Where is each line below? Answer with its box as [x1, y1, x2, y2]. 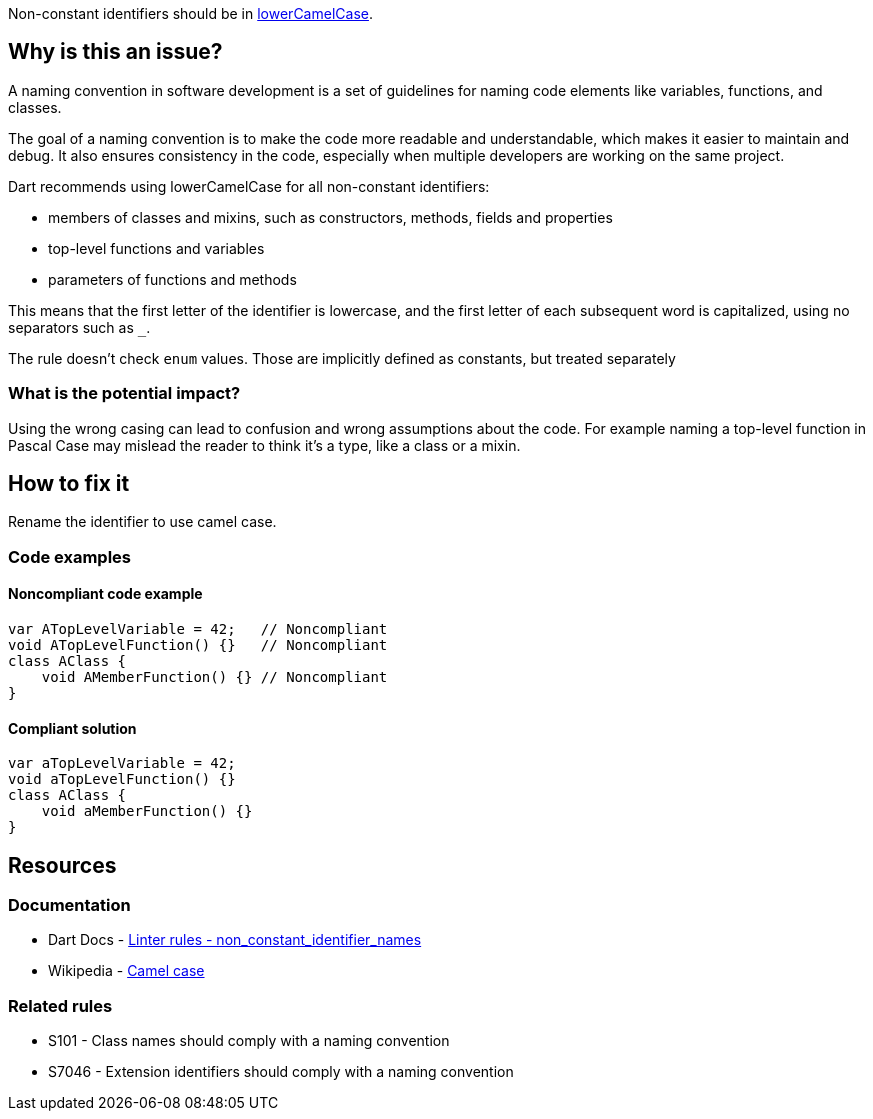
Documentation [8, 895, 131, 916]
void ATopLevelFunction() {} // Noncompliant [8, 637, 388, 654]
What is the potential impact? [8, 383, 241, 404]
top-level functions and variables [48, 239, 265, 257]
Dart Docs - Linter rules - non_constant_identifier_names [48, 931, 422, 949]
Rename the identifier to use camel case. [8, 513, 277, 531]
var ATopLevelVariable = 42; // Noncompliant [8, 621, 388, 638]
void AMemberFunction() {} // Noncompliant [41, 669, 388, 686]
